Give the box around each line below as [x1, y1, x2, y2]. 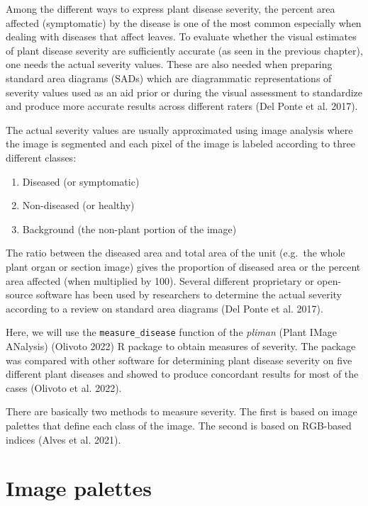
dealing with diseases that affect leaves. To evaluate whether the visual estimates [6, 29, 357, 44]
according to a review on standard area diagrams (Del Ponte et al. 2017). [6, 300, 323, 315]
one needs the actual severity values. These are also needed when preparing [6, 57, 333, 72]
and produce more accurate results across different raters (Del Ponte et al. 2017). [6, 99, 358, 113]
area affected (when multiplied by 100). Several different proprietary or [6, 273, 314, 288]
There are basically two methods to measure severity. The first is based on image [6, 404, 357, 419]
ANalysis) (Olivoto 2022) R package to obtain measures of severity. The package [6, 338, 356, 353]
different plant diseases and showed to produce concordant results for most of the [6, 366, 359, 381]
